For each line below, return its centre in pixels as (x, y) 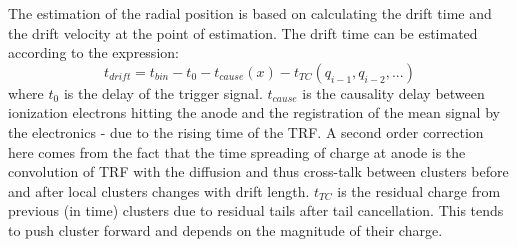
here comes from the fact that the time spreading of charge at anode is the (237, 151)
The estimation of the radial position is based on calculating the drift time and (250, 13)
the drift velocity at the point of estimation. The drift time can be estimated (243, 32)
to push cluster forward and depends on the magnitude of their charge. (225, 229)
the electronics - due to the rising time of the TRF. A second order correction (246, 131)
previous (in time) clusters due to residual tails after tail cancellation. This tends (256, 210)
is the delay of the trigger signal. (163, 92)
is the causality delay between (393, 92)
